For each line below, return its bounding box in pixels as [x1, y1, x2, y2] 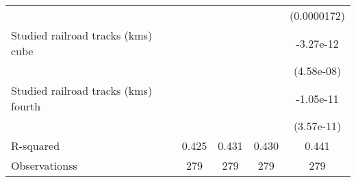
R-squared [11, 138, 60, 153]
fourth [11, 98, 41, 114]
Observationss [11, 157, 77, 173]
